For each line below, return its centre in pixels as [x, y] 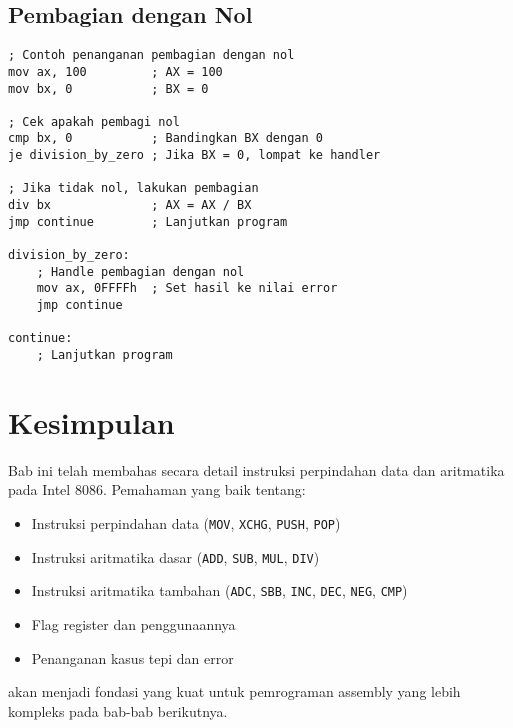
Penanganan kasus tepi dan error [132, 657]
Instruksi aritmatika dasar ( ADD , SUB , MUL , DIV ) [175, 556]
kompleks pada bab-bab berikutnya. [118, 710]
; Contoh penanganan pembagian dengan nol [151, 55]
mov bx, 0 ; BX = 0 [108, 88]
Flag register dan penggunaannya [133, 623]
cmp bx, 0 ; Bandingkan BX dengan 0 [165, 138]
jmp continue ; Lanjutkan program [148, 221]
